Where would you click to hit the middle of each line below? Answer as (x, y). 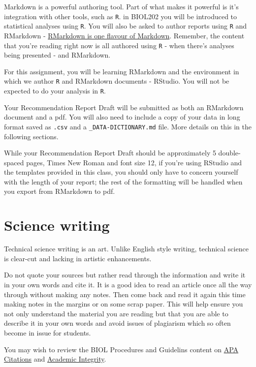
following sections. (31, 136)
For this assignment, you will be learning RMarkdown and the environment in (122, 71)
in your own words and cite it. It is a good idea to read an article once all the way (128, 284)
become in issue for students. (48, 332)
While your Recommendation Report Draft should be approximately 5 (110, 153)
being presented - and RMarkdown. (57, 55)
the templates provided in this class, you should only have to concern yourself (121, 172)
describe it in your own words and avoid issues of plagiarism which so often (117, 323)
